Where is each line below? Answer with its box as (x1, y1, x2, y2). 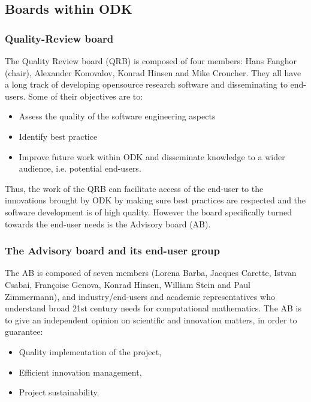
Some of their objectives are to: (28, 89, 143, 102)
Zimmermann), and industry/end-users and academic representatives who (5, 290, 275, 302)
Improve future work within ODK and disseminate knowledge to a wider (19, 150, 285, 163)
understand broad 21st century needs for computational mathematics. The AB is (5, 302, 302, 314)
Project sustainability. (19, 386, 99, 398)
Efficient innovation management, (19, 365, 142, 378)
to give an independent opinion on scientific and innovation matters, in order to (5, 313, 297, 326)
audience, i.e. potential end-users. (19, 162, 141, 175)
